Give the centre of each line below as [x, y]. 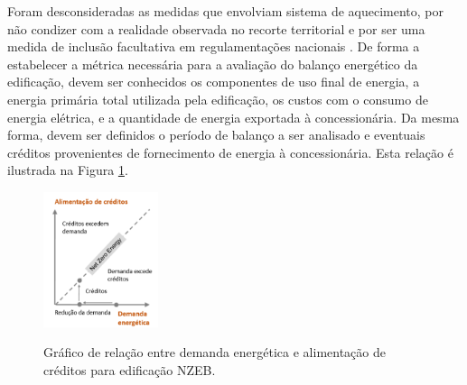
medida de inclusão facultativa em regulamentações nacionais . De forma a [214, 46]
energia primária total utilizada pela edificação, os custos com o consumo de [218, 99]
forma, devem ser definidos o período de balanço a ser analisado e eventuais [216, 135]
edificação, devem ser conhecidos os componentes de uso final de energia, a [214, 82]
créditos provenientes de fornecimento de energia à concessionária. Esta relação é [230, 152]
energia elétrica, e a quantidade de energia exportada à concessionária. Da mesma [233, 117]
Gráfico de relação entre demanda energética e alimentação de [215, 352]
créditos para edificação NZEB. [130, 370]
